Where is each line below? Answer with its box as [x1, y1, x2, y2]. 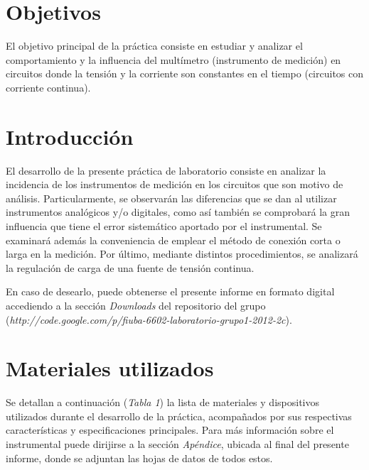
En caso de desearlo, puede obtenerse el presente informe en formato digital [6, 284, 335, 299]
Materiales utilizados [6, 354, 214, 383]
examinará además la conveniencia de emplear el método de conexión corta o [6, 232, 341, 247]
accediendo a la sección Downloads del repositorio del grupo [6, 297, 266, 312]
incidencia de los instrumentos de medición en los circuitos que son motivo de [6, 177, 343, 192]
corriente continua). [6, 80, 91, 94]
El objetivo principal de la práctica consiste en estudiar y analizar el [6, 38, 303, 53]
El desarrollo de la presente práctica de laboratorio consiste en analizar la [6, 163, 326, 177]
